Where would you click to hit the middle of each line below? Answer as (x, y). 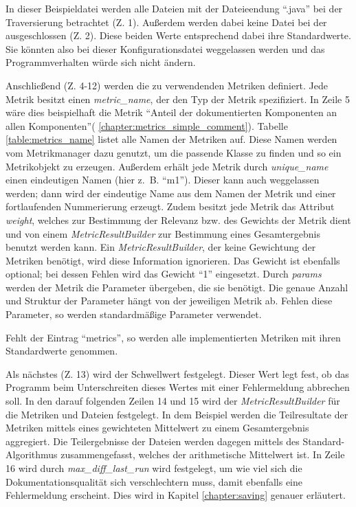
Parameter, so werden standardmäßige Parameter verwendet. (134, 314)
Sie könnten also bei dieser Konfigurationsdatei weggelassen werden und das (165, 48)
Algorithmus (32, 454)
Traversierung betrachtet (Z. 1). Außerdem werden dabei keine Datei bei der (166, 22)
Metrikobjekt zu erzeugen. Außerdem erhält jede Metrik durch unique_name (167, 166)
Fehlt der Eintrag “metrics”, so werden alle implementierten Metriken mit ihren (173, 337)
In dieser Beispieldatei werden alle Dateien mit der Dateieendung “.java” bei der (174, 8)
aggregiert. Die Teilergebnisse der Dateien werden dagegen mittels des (153, 441)
